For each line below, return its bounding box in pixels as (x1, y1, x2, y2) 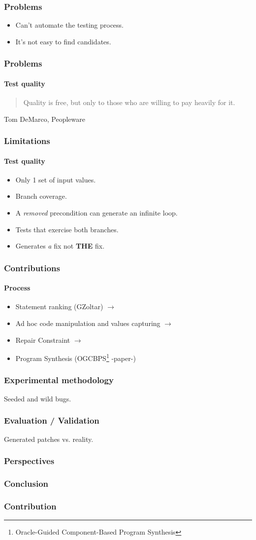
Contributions (4, 261, 60, 274)
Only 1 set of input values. (15, 174, 96, 184)
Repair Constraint (15, 334, 70, 345)
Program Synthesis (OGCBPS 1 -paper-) (15, 352, 136, 363)
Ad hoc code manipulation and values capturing (15, 318, 160, 328)
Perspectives (4, 455, 55, 467)
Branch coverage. (15, 191, 67, 201)
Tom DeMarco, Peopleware (4, 113, 85, 124)
